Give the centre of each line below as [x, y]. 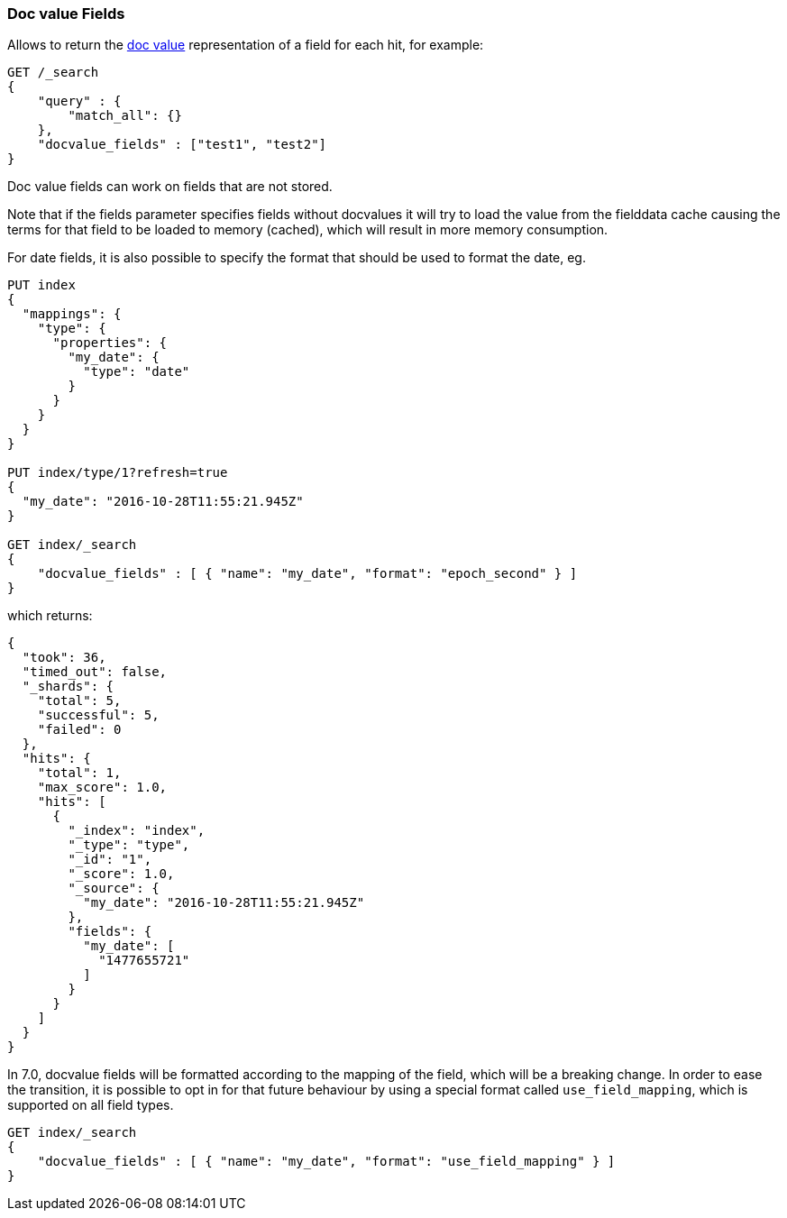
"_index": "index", [137, 831]
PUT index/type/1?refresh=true [118, 473]
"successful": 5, [98, 715]
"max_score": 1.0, [102, 788]
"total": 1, [79, 773]
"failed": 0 [79, 730]
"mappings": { [72, 314]
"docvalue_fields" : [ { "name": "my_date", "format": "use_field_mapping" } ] [326, 1162]
